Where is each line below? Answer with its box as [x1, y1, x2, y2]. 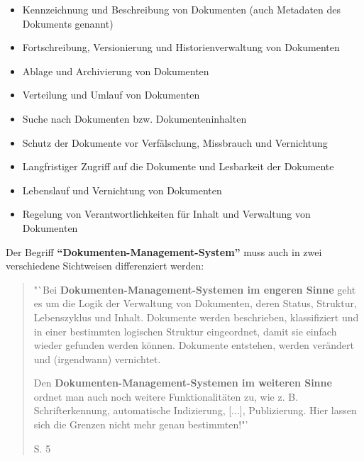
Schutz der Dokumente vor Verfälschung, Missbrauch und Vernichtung [22, 135, 328, 150]
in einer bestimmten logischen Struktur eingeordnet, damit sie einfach [33, 323, 337, 338]
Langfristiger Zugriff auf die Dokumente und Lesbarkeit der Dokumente [22, 159, 334, 174]
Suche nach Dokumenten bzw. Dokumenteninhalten [22, 111, 247, 126]
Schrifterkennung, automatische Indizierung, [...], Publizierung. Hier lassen [33, 403, 357, 418]
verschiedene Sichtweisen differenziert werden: [6, 258, 204, 273]
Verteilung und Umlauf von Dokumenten [22, 87, 200, 102]
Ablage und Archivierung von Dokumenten [22, 63, 209, 78]
